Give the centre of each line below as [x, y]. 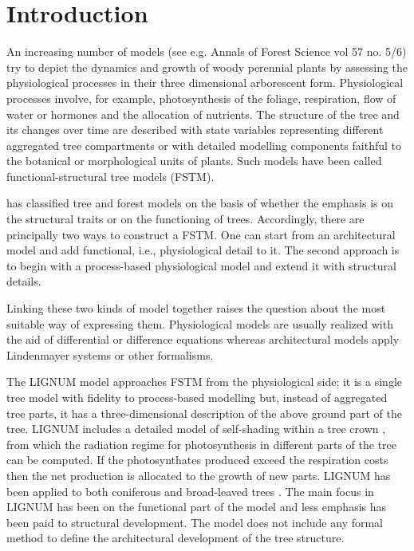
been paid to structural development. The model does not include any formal [195, 522]
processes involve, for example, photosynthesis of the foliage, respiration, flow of [201, 98]
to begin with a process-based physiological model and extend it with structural [201, 265]
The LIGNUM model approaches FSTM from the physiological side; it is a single [204, 382]
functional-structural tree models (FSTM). [110, 176]
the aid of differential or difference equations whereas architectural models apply [203, 339]
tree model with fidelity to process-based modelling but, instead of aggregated [197, 397]
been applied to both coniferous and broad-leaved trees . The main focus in [190, 491]
